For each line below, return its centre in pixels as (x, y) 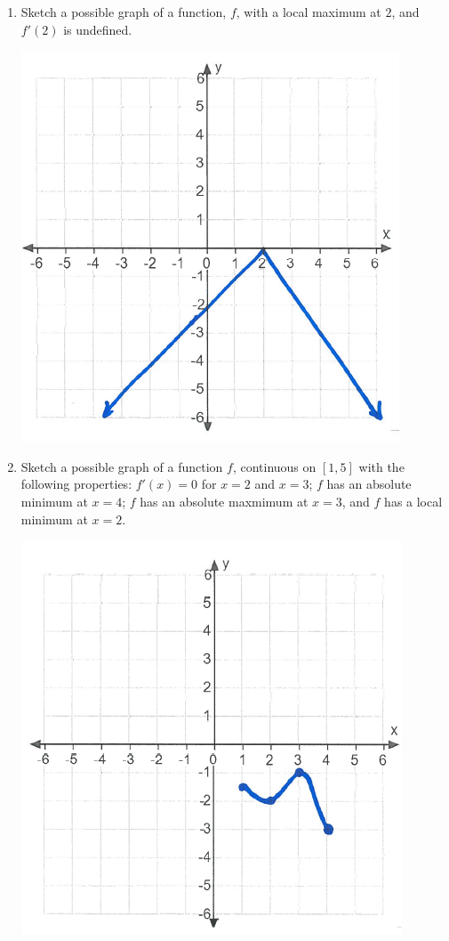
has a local (413, 501)
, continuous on (274, 466)
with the (381, 466)
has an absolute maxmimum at (224, 501)
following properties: (76, 484)
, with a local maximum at (309, 12)
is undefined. (98, 29)
